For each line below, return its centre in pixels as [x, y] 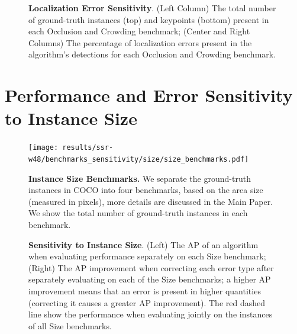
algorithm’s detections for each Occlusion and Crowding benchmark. [152, 54]
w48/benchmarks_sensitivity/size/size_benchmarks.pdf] [139, 159]
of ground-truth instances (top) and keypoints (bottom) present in [149, 19]
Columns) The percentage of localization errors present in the [140, 42]
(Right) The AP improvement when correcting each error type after [151, 267]
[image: [43, 148]
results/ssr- [88, 148]
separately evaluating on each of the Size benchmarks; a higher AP [150, 279]
